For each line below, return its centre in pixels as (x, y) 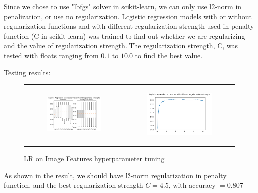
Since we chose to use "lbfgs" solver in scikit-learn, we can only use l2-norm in (123, 6)
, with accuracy (192, 185)
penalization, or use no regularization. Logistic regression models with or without (128, 16)
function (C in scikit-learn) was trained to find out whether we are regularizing (125, 36)
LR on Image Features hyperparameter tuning (94, 158)
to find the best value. (169, 55)
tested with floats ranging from (51, 55)
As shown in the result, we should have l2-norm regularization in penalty (115, 175)
